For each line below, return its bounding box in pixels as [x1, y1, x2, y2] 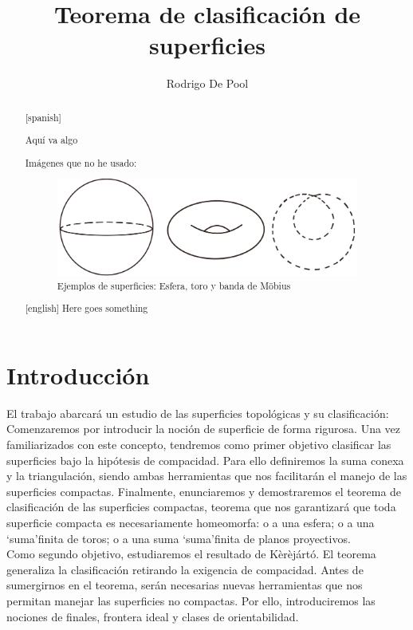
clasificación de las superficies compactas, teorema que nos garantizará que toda [6, 498, 396, 515]
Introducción [6, 358, 150, 391]
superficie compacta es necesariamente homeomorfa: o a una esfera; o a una [6, 514, 375, 530]
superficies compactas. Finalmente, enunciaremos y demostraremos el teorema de [6, 482, 402, 499]
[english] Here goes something [25, 301, 148, 315]
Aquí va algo [25, 133, 78, 147]
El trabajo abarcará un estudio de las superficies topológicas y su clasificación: [6, 404, 389, 421]
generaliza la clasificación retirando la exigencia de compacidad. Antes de [6, 561, 364, 577]
